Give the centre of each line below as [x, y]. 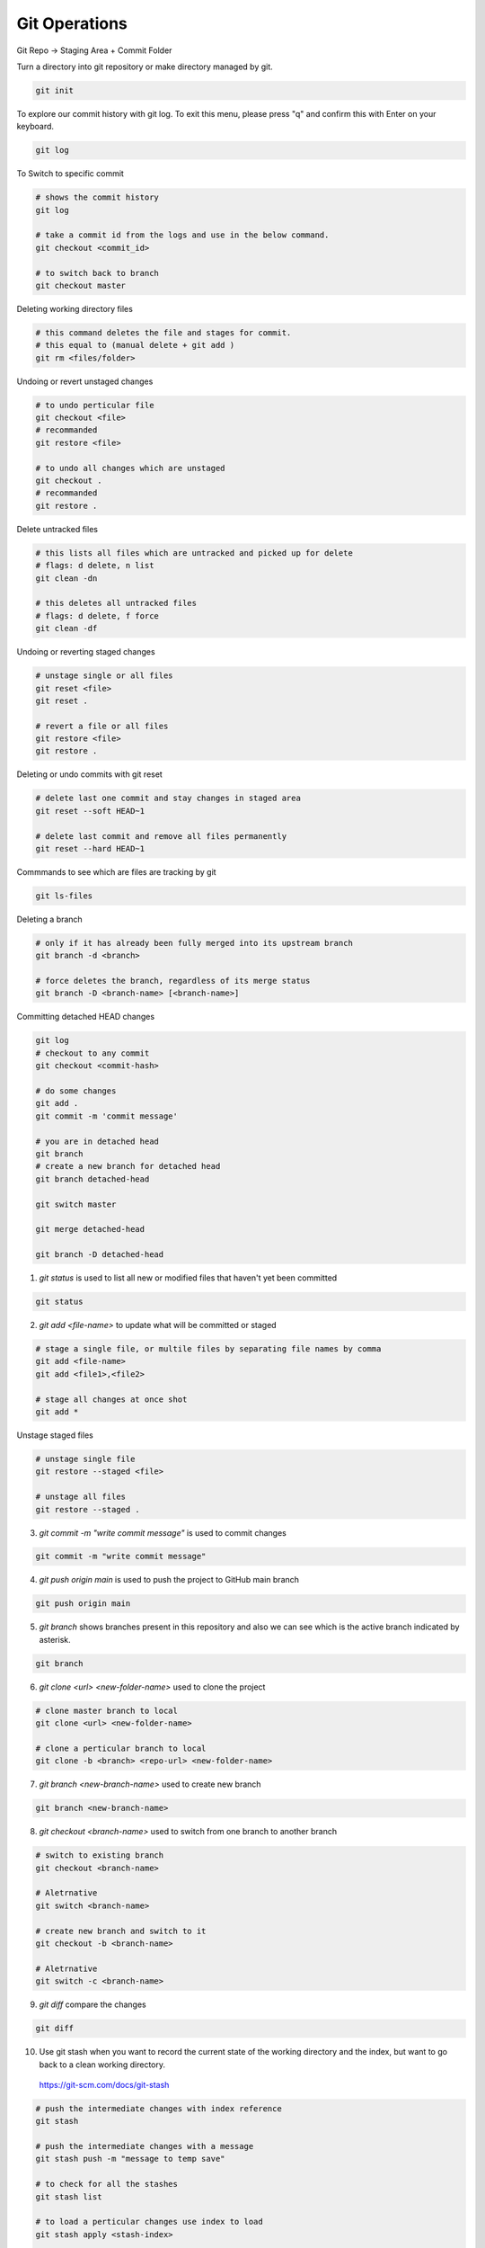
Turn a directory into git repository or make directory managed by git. [145, 67]
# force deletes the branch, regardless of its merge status [173, 981]
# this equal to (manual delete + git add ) [135, 345]
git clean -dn [66, 578]
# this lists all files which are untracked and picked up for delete [194, 553]
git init [55, 90]
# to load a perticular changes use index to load [150, 2222]
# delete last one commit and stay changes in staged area [168, 798]
